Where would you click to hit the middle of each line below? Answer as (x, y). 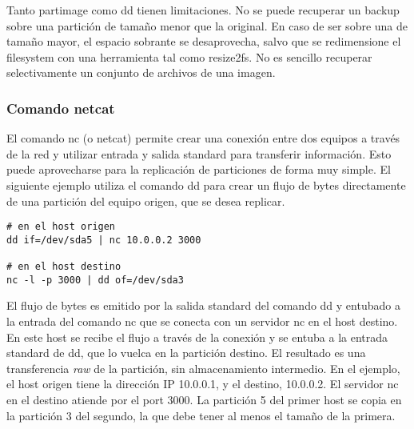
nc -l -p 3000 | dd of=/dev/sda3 (95, 280)
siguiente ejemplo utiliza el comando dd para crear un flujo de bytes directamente (206, 184)
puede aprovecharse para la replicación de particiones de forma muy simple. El (199, 169)
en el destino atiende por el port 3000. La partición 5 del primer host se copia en (204, 399)
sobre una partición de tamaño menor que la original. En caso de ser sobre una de (207, 25)
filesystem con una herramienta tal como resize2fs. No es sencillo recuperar (189, 56)
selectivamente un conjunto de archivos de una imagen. (141, 72)
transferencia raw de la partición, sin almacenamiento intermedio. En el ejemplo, (203, 368)
